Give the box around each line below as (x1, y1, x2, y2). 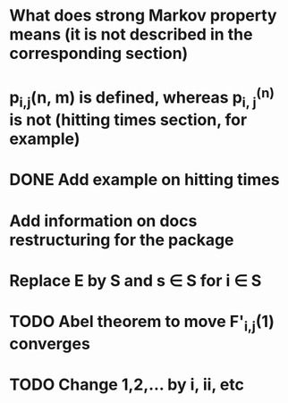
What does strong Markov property (9, 5, 277, 26)
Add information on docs (9, 211, 198, 231)
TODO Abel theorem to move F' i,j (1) (9, 312, 275, 335)
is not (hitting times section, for (9, 110, 248, 130)
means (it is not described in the (9, 24, 253, 45)
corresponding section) (9, 44, 189, 63)
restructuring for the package (9, 230, 234, 250)
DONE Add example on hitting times (9, 170, 280, 190)
